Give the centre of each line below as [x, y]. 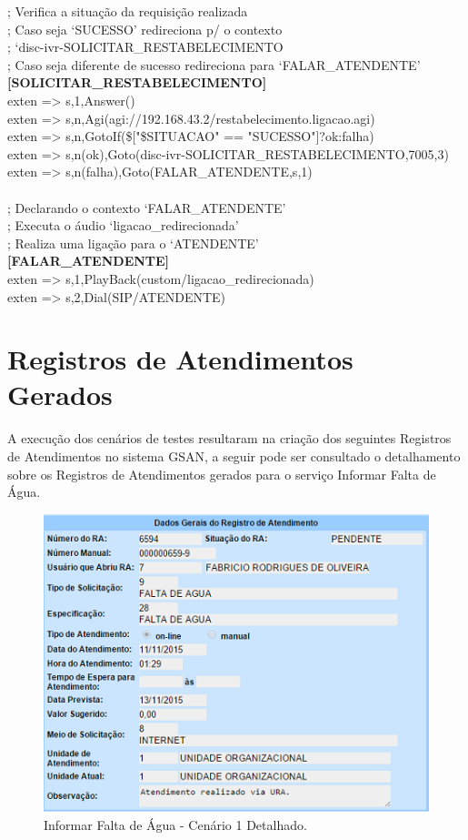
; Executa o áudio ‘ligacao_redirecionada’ [123, 225]
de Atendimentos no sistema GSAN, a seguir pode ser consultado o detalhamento [234, 456]
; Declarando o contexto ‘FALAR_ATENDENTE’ [147, 207]
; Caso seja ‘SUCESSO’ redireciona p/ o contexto [145, 29]
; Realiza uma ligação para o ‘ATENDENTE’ [133, 243]
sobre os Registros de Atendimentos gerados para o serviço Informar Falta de [222, 474]
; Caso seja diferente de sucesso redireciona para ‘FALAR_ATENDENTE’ [214, 64]
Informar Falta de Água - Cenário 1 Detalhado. [175, 824]
